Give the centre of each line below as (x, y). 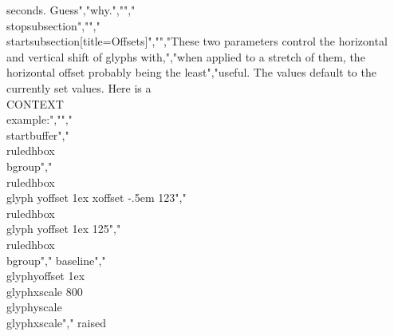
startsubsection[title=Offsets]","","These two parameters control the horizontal (197, 41)
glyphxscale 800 (45, 291)
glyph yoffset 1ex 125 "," (64, 229)
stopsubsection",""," (53, 25)
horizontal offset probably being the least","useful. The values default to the (191, 72)
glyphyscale (34, 307)
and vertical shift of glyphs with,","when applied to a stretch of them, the (186, 56)
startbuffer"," (38, 134)
